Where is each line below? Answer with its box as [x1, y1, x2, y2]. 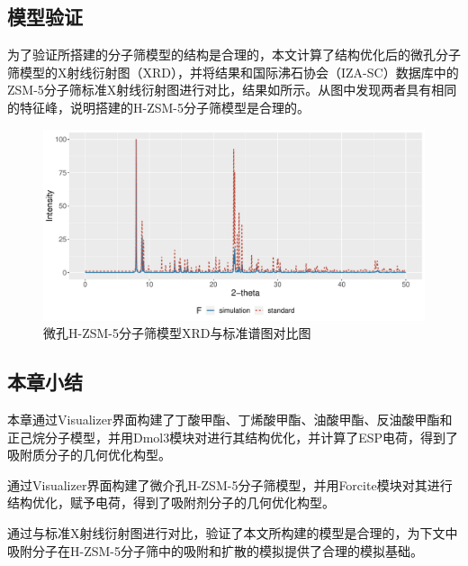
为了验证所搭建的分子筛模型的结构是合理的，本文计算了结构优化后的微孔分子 [7, 45, 461, 64]
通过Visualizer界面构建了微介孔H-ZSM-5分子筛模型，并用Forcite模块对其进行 [7, 475, 453, 494]
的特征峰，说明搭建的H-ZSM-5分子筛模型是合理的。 [7, 97, 310, 116]
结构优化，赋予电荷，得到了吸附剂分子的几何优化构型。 [7, 493, 335, 512]
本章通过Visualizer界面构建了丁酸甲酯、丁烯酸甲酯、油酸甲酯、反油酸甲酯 [7, 409, 440, 428]
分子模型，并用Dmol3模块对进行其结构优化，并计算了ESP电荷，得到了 [44, 427, 459, 446]
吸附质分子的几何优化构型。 [7, 445, 171, 464]
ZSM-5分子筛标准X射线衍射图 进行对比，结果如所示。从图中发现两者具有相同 [7, 80, 457, 99]
